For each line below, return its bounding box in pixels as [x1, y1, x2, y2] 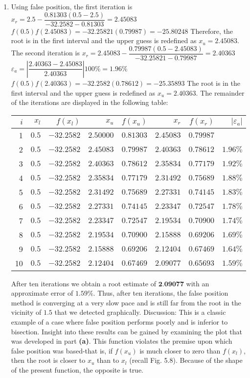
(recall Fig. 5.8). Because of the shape [129, 355, 243, 365]
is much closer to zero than [139, 345, 221, 355]
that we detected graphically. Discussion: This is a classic [54, 307, 226, 317]
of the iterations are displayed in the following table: [11, 97, 168, 107]
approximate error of [11, 288, 73, 298]
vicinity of [11, 307, 42, 317]
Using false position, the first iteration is [11, 1, 133, 11]
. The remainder [196, 87, 245, 98]
